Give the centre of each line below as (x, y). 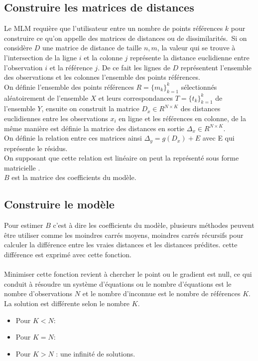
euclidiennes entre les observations (56, 118)
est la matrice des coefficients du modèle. (74, 177)
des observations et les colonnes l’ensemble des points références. (102, 77)
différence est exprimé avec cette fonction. (68, 254)
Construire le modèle (59, 204)
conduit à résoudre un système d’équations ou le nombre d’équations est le (118, 283)
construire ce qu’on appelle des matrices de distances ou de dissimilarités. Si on (126, 38)
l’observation (23, 67)
